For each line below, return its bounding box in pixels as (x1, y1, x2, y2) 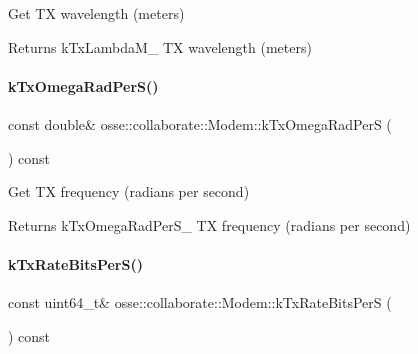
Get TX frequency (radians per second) (8, 181, 250, 202)
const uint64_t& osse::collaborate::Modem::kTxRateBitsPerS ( (8, 292, 392, 313)
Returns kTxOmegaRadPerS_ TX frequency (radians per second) (8, 214, 411, 235)
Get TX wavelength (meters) (8, 3, 185, 23)
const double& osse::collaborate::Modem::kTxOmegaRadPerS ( (8, 113, 392, 134)
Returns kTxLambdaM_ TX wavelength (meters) (8, 36, 312, 57)
